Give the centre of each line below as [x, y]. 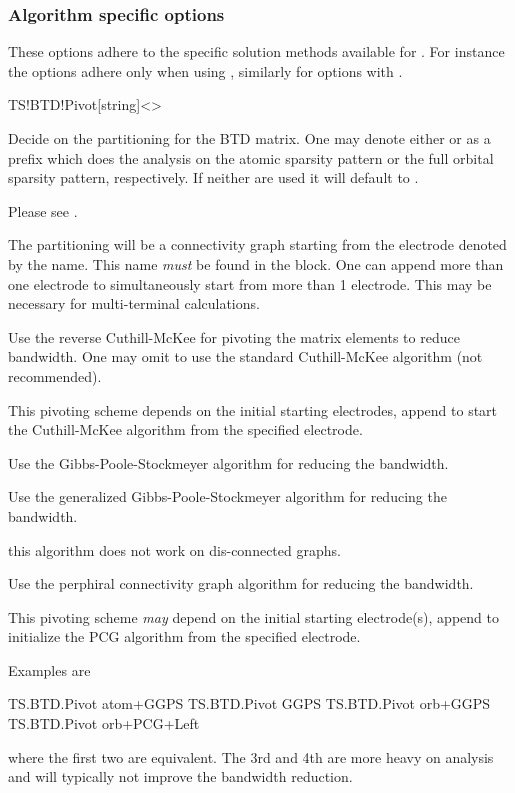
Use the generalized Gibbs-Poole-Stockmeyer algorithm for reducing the [227, 496]
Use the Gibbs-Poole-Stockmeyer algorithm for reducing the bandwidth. [228, 462]
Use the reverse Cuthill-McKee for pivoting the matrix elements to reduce [234, 336]
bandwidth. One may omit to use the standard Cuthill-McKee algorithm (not [245, 356]
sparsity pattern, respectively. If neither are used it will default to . [213, 177]
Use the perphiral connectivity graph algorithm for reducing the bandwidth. [241, 583]
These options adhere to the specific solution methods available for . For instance [256, 51]
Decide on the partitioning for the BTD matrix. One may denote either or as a [249, 138]
